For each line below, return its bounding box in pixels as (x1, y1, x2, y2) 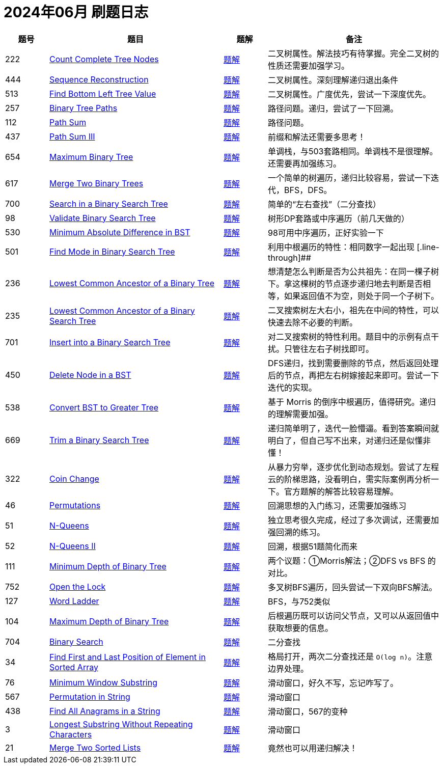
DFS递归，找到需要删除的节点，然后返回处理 (268, 358, 439, 368)
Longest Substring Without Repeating (49, 719, 193, 729)
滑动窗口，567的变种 (268, 706, 348, 717)
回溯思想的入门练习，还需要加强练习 (268, 500, 407, 511)
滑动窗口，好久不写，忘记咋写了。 (268, 677, 399, 688)
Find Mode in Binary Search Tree (49, 246, 175, 257)
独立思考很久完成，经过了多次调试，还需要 (268, 514, 431, 525)
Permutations (49, 500, 101, 510)
